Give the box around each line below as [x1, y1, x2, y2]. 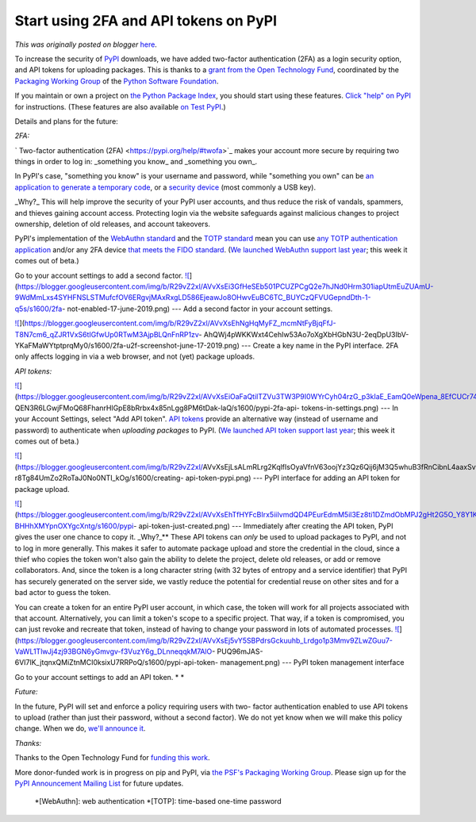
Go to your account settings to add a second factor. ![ [14, 271, 190, 280]
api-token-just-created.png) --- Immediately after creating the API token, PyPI [138, 520, 393, 531]
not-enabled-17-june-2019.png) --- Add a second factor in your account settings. [67, 304, 333, 313]
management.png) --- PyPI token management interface [219, 658, 405, 667]
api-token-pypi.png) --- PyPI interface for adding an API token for [185, 473, 401, 483]
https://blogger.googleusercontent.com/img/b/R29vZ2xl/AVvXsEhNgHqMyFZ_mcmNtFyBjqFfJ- [24, 318, 336, 328]
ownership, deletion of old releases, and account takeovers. [14, 219, 210, 229]
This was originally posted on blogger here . [14, 40, 158, 49]
